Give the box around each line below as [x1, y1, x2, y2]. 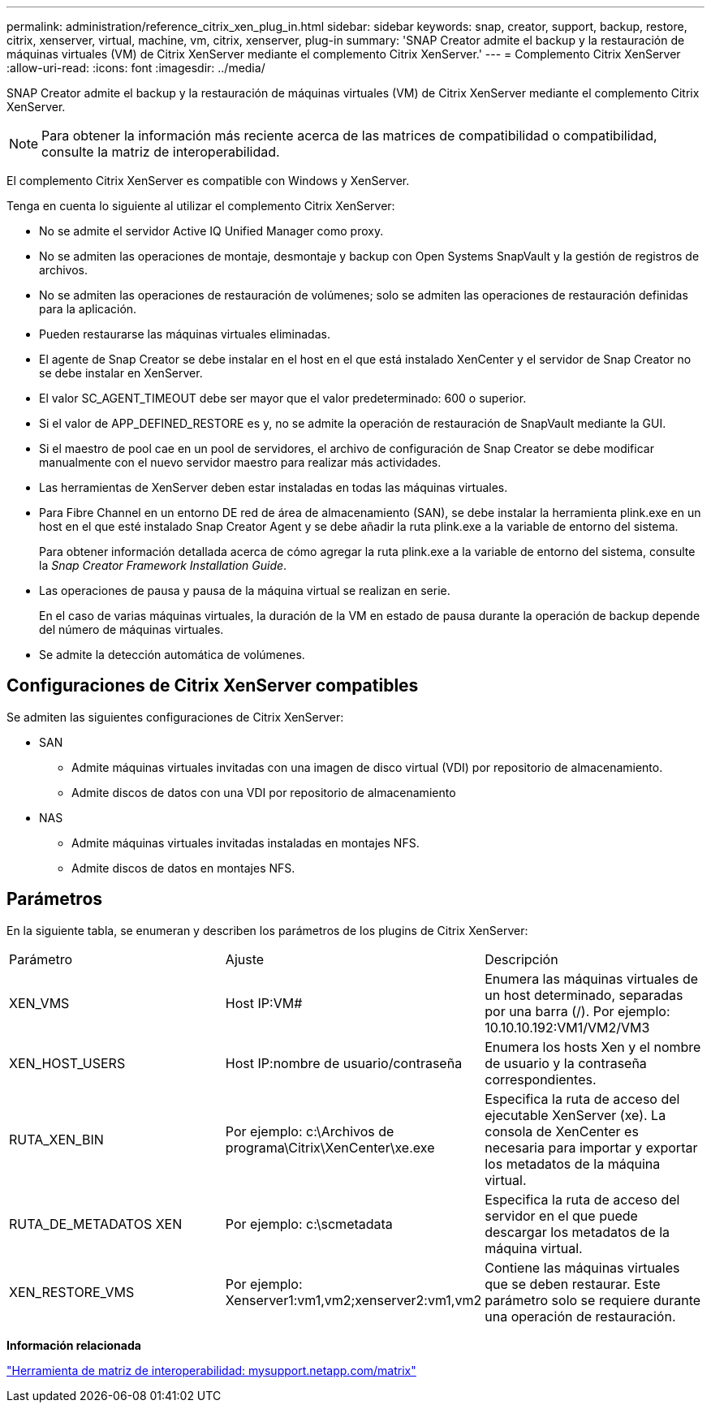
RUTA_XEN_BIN [9, 1131, 104, 1148]
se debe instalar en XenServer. [39, 366, 203, 380]
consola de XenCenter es [485, 1122, 639, 1140]
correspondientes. [485, 1071, 597, 1088]
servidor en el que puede [485, 1207, 638, 1224]
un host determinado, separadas [485, 986, 683, 1003]
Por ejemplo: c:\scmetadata [225, 1215, 393, 1232]
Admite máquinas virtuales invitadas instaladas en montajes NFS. [71, 835, 420, 850]
